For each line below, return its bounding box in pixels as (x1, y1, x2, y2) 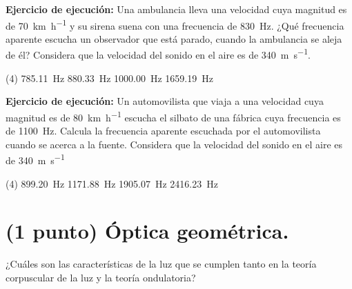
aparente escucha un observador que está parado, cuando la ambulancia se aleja (6, 31, 342, 46)
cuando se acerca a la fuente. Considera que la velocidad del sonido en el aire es (6, 137, 343, 151)
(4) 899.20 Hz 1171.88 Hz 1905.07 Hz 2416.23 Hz (6, 176, 218, 190)
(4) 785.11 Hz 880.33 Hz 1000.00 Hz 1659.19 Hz (6, 70, 213, 85)
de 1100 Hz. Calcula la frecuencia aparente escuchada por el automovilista (6, 123, 321, 138)
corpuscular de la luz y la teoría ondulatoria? (6, 270, 196, 284)
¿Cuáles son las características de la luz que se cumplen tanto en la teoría (6, 257, 317, 271)
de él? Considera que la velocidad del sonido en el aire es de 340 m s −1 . (6, 46, 311, 62)
